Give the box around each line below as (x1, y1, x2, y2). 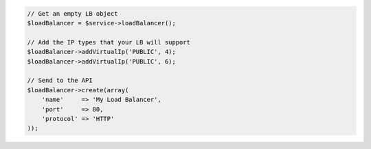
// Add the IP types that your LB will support (27, 38, 190, 46)
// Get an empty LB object (27, 10, 118, 17)
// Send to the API (27, 77, 93, 85)
